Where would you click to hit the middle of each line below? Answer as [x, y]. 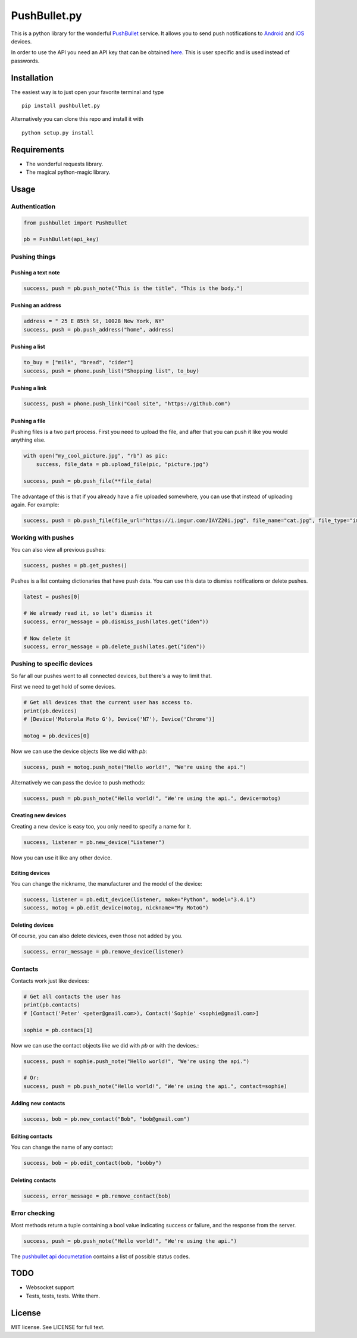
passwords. [25, 61]
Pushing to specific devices [52, 664]
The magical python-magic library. [68, 172]
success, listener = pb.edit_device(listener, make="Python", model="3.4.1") [140, 899]
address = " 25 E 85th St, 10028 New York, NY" [94, 321]
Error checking [33, 1213]
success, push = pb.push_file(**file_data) [88, 481]
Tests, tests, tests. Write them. [63, 1296]
